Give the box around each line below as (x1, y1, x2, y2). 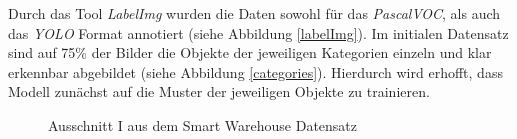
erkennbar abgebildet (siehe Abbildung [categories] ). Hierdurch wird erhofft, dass (8, 61, 503, 82)
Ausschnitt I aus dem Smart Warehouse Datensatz (48, 114, 358, 135)
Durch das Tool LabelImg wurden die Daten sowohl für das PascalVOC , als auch (8, 3, 501, 23)
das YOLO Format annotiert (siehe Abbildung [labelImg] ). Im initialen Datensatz (8, 22, 509, 43)
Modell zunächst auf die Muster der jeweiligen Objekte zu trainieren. (8, 81, 430, 102)
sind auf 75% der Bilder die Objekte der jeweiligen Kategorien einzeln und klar (8, 42, 492, 63)
